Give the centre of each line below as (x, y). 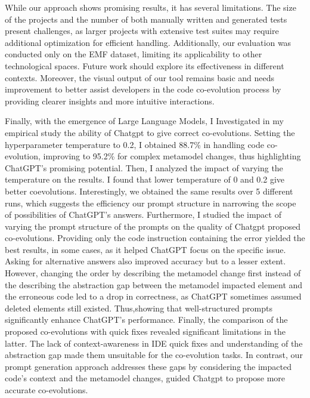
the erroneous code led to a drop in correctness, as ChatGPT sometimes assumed (153, 296)
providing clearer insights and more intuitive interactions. (110, 101)
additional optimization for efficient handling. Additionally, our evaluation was (148, 42)
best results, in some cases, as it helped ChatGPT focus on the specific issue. (145, 249)
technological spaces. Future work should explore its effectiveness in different (145, 65)
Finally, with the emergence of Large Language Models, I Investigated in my (144, 121)
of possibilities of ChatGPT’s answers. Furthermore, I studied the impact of (143, 215)
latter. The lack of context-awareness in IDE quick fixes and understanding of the (154, 343)
